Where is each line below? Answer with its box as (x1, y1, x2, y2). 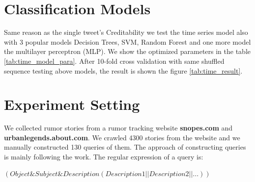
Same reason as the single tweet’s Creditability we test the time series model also (4, 27, 248, 37)
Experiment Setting (4, 94, 140, 114)
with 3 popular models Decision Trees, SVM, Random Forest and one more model (4, 36, 251, 47)
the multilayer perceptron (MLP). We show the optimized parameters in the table (4, 46, 251, 56)
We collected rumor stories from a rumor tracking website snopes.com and (4, 123, 233, 133)
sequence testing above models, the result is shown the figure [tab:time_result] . (4, 65, 243, 76)
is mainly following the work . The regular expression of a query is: (4, 152, 203, 161)
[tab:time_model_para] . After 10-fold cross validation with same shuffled (4, 55, 225, 66)
